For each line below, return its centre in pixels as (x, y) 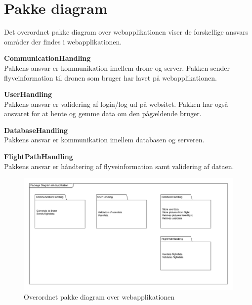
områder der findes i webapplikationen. (63, 41)
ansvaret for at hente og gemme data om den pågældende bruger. (103, 113)
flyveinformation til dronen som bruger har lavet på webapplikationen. (110, 77)
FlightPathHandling (39, 156)
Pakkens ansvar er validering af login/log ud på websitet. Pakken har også (116, 104)
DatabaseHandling (36, 130)
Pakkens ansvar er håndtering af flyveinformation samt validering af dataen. (119, 166)
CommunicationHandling (47, 58)
